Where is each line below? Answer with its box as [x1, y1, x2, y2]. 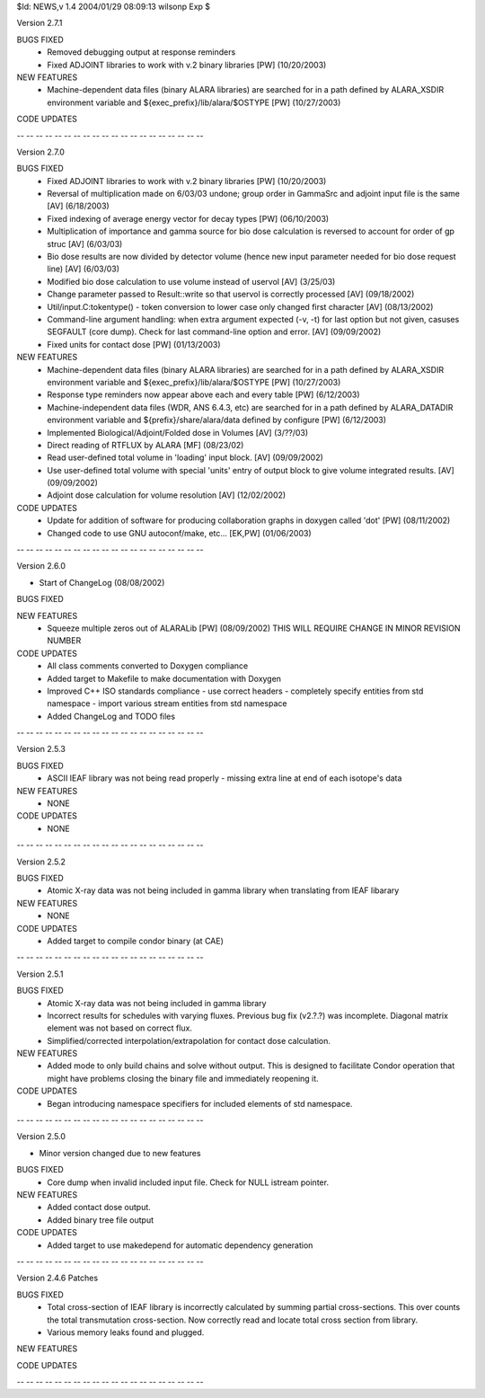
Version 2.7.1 [16, 18, 63, 29]
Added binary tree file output [47, 1214, 154, 1225]
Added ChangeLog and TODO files [47, 711, 175, 721]
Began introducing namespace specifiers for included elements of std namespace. [47, 1098, 353, 1109]
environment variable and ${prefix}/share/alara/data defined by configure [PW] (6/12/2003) [47, 414, 386, 426]
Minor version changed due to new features [39, 1147, 201, 1158]
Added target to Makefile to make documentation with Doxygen [47, 673, 282, 684]
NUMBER [47, 635, 82, 646]
